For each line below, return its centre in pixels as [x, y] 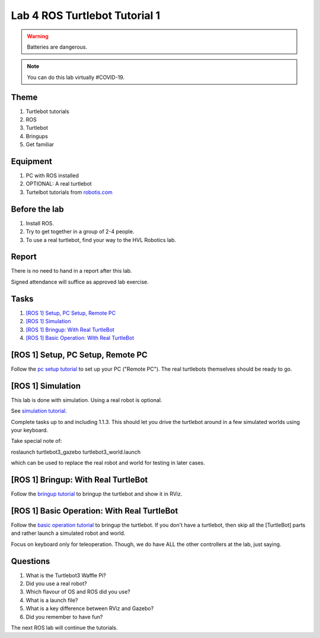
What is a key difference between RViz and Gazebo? [90, 608]
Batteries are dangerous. [57, 47]
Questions [31, 561]
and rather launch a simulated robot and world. [68, 533]
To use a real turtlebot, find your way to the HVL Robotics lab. [101, 240]
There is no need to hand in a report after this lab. [72, 271]
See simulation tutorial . [39, 411]
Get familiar [40, 145]
